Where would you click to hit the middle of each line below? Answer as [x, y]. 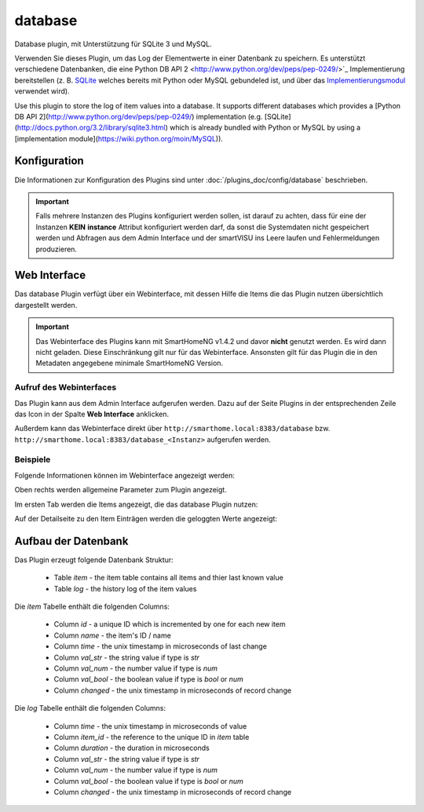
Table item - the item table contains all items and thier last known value [169, 578]
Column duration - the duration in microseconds [132, 748]
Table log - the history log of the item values [125, 588]
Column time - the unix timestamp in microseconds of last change [160, 646]
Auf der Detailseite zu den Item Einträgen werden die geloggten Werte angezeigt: [146, 519]
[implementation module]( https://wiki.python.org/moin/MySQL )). [119, 138]
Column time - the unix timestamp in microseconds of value [150, 726]
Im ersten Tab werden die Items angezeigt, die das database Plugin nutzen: [136, 504]
